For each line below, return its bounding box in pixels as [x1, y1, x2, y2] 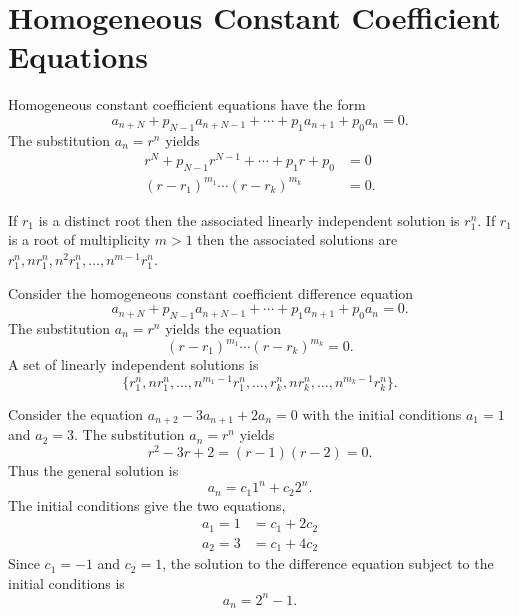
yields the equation [165, 317, 282, 338]
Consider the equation [8, 403, 144, 424]
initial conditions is [8, 572, 125, 593]
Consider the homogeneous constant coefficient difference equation [8, 282, 414, 303]
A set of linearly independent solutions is [8, 354, 259, 374]
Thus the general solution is [8, 459, 179, 480]
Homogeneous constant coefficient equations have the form [8, 94, 366, 115]
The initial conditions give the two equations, [8, 494, 286, 515]
